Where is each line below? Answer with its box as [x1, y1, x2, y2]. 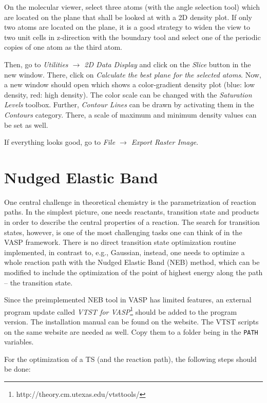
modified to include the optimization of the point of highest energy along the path [4, 267, 263, 277]
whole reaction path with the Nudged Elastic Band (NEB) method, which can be [4, 257, 260, 267]
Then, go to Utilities [4, 59, 68, 69]
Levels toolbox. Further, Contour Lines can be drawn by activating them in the [4, 99, 254, 110]
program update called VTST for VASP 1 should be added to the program [4, 304, 237, 317]
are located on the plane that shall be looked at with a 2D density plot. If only [4, 11, 253, 22]
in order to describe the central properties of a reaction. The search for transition [4, 217, 260, 227]
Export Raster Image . [131, 137, 199, 147]
